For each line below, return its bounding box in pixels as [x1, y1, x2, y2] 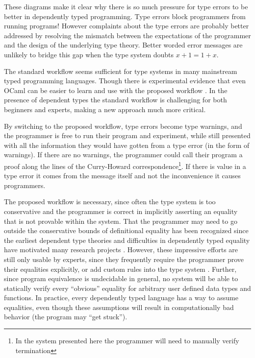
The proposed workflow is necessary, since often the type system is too [4, 196, 216, 207]
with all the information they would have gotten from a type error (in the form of [4, 140, 250, 150]
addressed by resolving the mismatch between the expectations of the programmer [4, 30, 251, 40]
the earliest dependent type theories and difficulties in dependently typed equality [4, 235, 250, 245]
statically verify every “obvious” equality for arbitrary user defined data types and [4, 283, 251, 293]
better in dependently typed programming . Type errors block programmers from [4, 11, 246, 21]
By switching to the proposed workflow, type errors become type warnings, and [4, 120, 242, 131]
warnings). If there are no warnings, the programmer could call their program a [4, 149, 243, 160]
